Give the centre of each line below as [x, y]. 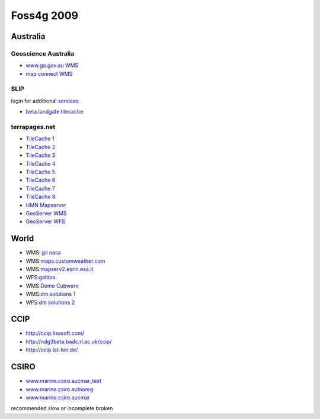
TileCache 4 [41, 163]
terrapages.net [33, 127]
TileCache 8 [41, 197]
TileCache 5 [41, 172]
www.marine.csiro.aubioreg [60, 389]
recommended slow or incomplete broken [62, 408]
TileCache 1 [40, 138]
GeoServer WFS [45, 221]
